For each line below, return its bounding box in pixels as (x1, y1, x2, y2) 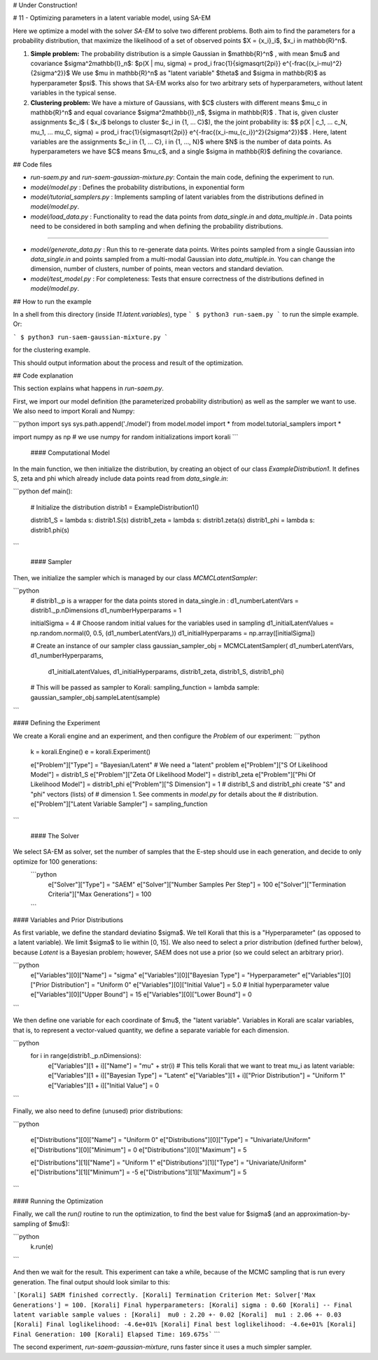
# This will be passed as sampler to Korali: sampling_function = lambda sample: (30, 683, 260, 692)
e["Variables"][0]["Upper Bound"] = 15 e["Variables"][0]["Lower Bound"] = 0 (30, 990, 252, 998)
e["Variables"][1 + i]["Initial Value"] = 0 (48, 1081, 160, 1090)
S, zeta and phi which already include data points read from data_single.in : (13, 474, 229, 483)
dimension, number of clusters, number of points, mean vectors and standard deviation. (30, 265, 284, 273)
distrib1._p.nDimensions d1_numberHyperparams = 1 (30, 606, 182, 614)
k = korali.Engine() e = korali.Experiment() (30, 748, 150, 756)
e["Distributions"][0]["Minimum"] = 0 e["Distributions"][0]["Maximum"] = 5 (30, 1146, 247, 1154)
